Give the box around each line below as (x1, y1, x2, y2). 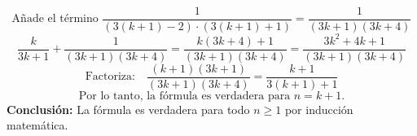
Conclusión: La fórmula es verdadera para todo (7, 100, 250, 117)
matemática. (7, 116, 68, 134)
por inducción (284, 100, 353, 117)
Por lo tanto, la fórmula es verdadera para (78, 90, 291, 102)
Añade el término (11, 13, 99, 25)
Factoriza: (85, 71, 135, 83)
